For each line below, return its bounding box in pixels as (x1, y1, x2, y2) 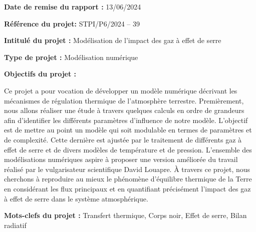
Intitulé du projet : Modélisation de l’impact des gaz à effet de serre (4, 35, 221, 45)
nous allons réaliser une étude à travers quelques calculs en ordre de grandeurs (4, 105, 244, 115)
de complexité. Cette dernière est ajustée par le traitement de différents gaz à (4, 134, 242, 144)
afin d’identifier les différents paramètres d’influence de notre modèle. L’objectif (4, 114, 248, 125)
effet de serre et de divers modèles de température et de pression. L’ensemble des (4, 144, 252, 154)
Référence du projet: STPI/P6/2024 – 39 (4, 18, 140, 28)
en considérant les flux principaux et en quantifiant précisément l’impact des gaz (4, 183, 251, 193)
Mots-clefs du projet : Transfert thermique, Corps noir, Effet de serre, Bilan (4, 210, 247, 220)
